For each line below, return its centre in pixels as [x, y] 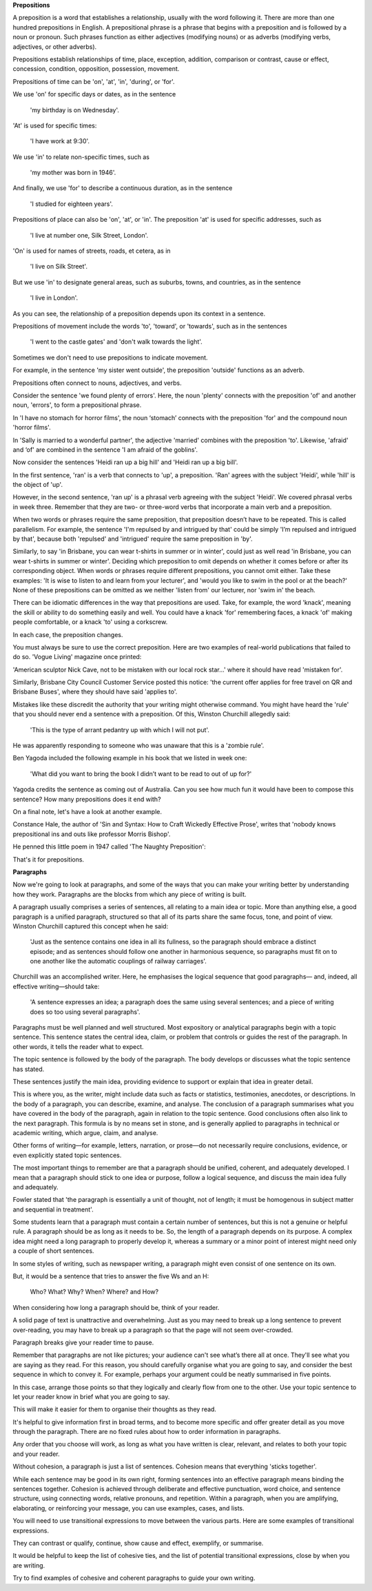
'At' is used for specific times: [55, 125]
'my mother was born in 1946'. [73, 173]
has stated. [29, 1069]
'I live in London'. [54, 298]
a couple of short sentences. [53, 1251]
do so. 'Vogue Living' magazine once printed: [77, 657]
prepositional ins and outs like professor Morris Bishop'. [92, 834]
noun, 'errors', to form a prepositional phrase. [77, 405]
